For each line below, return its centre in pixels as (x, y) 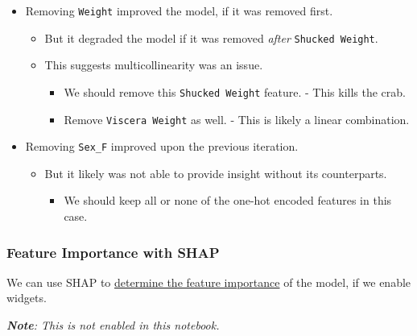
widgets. (27, 298)
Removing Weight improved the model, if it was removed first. (179, 10)
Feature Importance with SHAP (113, 252)
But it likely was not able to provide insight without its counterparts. (216, 173)
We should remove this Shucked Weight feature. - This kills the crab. (235, 91)
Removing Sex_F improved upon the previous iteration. (162, 146)
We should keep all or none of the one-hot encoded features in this (228, 200)
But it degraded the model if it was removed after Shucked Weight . (211, 37)
